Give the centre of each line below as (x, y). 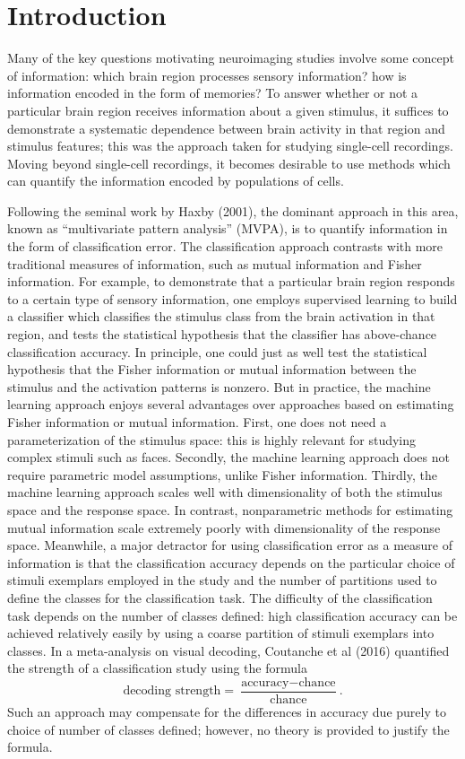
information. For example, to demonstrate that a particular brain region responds (231, 281)
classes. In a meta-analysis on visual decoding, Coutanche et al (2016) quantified (228, 650)
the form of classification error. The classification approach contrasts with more (225, 246)
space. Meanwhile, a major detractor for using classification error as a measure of (230, 545)
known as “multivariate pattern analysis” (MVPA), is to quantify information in (228, 228)
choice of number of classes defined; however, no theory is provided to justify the (228, 729)
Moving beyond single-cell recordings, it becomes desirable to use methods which (229, 163)
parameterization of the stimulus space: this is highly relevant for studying (212, 439)
